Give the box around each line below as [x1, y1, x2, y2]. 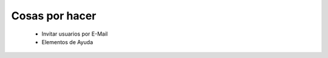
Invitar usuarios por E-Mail [41, 30, 108, 37]
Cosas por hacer [11, 9, 97, 22]
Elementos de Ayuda [41, 38, 94, 45]
